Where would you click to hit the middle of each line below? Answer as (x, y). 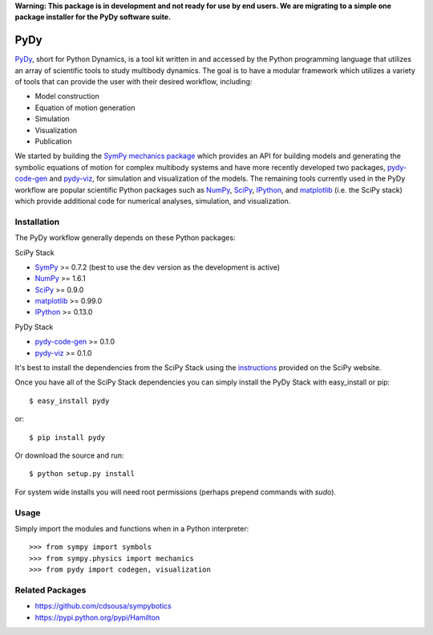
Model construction (67, 96)
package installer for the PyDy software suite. (93, 17)
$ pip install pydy (67, 437)
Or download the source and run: (69, 455)
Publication (53, 141)
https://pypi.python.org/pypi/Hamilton (97, 617)
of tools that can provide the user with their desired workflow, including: (134, 82)
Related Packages (51, 590)
